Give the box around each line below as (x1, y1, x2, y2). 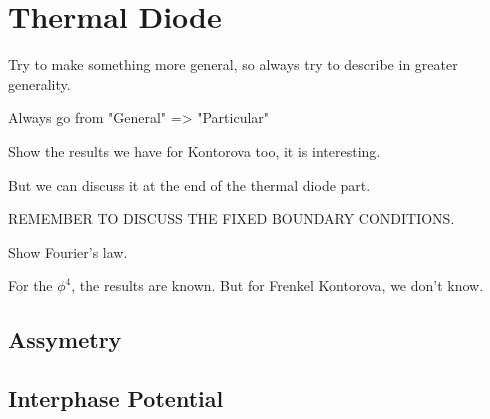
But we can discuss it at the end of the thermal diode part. (8, 174, 371, 195)
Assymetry (8, 324, 122, 355)
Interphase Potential (8, 383, 224, 414)
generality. (8, 73, 71, 94)
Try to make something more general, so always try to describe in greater (8, 54, 458, 75)
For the (8, 275, 53, 296)
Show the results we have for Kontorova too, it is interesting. (8, 140, 381, 161)
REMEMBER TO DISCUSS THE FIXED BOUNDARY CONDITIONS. (8, 208, 455, 229)
